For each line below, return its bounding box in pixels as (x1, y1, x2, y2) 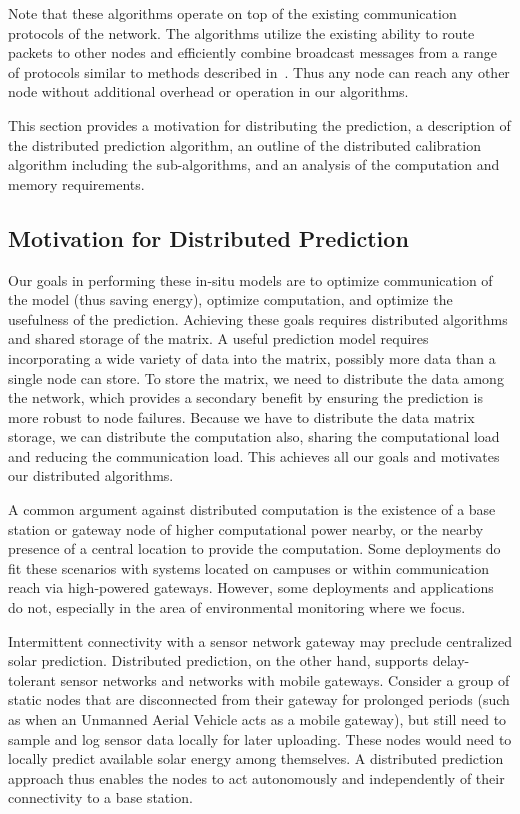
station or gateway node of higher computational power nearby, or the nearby (8, 518, 484, 539)
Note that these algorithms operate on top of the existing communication (8, 3, 457, 23)
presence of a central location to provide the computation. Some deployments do (8, 538, 501, 559)
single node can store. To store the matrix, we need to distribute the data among (8, 367, 504, 388)
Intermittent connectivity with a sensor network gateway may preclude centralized (8, 630, 512, 651)
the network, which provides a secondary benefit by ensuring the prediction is (8, 387, 483, 408)
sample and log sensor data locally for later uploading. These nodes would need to (8, 728, 512, 749)
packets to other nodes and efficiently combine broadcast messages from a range (8, 42, 497, 63)
